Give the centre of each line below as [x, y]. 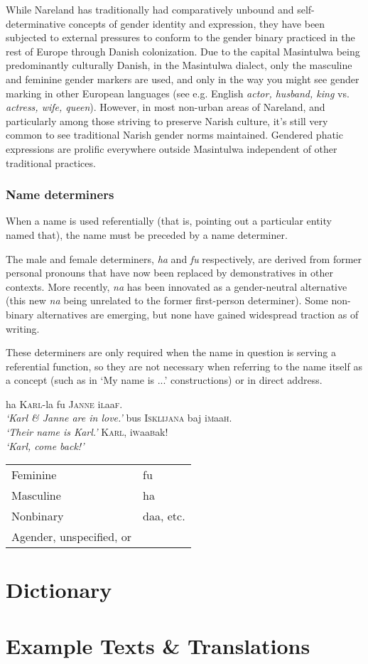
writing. [23, 328]
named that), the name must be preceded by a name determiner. [147, 234]
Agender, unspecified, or [72, 537]
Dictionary [59, 590]
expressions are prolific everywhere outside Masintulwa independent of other [172, 148]
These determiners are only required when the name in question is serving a [171, 352]
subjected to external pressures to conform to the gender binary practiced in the [180, 37]
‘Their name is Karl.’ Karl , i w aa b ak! [87, 432]
